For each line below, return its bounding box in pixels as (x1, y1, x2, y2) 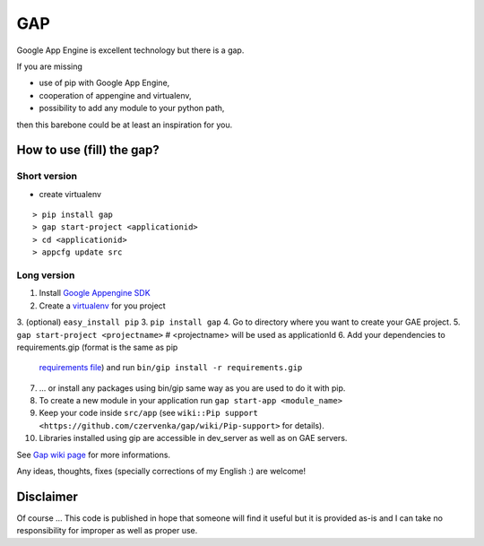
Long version (16, 269, 75, 282)
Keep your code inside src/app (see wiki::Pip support (39, 408, 259, 419)
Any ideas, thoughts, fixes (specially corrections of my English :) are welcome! (16, 466, 307, 477)
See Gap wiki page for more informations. (16, 449, 170, 460)
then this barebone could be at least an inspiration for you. (16, 119, 233, 130)
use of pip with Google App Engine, (39, 77, 170, 89)
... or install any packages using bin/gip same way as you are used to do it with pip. (39, 382, 346, 394)
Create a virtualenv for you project (39, 300, 166, 311)
